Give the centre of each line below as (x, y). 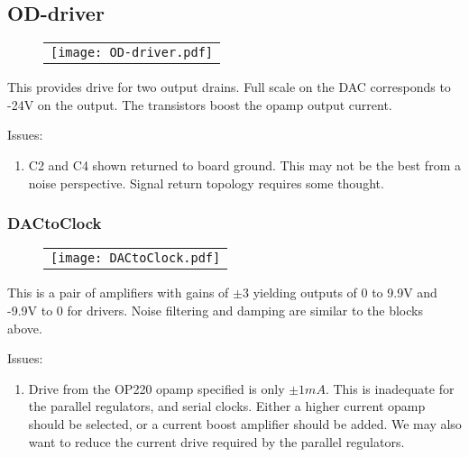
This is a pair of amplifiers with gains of (118, 292)
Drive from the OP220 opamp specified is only (156, 388)
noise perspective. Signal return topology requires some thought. (206, 183)
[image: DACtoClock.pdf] (136, 258)
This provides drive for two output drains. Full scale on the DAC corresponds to (229, 87)
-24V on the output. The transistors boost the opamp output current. (200, 104)
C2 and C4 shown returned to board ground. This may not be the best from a (244, 165)
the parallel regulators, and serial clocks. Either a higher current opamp (227, 406)
